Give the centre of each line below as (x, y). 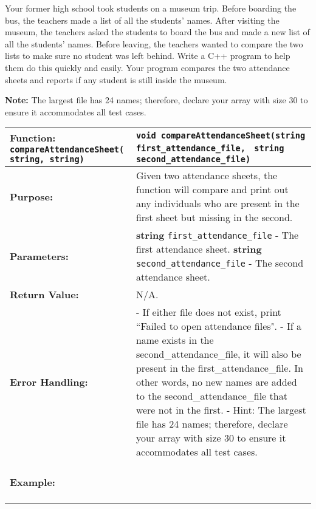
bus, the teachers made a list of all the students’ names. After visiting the (142, 20)
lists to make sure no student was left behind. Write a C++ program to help (148, 56)
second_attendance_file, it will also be (218, 354)
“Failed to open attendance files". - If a (218, 326)
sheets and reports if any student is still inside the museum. (116, 79)
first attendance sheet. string (199, 249)
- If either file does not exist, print (208, 312)
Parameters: (39, 256)
